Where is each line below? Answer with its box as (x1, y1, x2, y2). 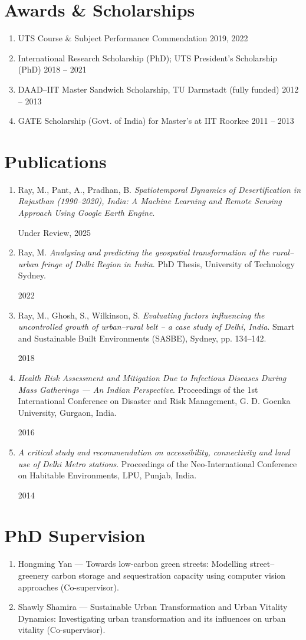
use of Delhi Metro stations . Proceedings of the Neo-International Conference (18, 457, 297, 470)
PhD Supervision (4, 523, 146, 547)
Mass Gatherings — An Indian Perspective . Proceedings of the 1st (18, 383, 258, 395)
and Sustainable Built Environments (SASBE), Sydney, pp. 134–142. (18, 332, 266, 344)
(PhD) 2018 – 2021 (18, 63, 87, 76)
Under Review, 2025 (18, 226, 91, 238)
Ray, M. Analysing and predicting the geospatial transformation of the (18, 246, 269, 258)
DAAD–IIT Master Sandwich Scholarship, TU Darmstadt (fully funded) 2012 (18, 83, 299, 95)
